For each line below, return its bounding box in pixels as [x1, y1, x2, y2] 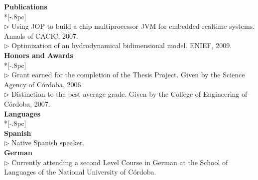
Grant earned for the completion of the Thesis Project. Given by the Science [11, 69, 245, 80]
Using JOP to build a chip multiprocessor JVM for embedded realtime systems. [11, 21, 255, 31]
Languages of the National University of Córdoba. [4, 167, 156, 177]
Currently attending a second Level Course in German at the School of [11, 157, 228, 167]
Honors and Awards [4, 50, 73, 60]
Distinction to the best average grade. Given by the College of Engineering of [11, 89, 248, 99]
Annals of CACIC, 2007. [4, 30, 79, 41]
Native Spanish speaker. [11, 137, 85, 148]
